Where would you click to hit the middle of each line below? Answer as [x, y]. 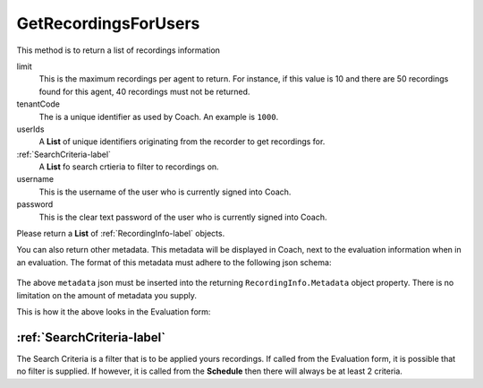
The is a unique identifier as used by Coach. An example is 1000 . [159, 116]
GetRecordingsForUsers [108, 23]
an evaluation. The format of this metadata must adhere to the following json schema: [174, 262]
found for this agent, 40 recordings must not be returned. [144, 91]
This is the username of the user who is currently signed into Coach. [165, 192]
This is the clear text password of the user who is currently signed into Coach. [183, 217]
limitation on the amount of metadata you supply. [106, 295]
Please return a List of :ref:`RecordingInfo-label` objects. [121, 234]
